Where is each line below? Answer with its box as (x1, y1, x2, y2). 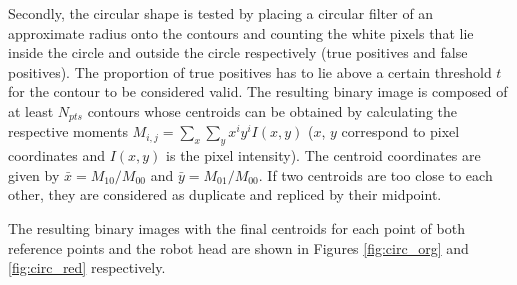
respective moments (8, 121, 128, 142)
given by (8, 164, 60, 185)
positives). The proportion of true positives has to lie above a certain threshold (8, 61, 492, 82)
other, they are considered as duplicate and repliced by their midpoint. (8, 184, 442, 205)
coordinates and (8, 145, 105, 166)
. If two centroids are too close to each (258, 164, 493, 185)
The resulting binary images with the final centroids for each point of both (8, 218, 465, 238)
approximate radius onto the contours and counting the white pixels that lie (8, 22, 474, 43)
